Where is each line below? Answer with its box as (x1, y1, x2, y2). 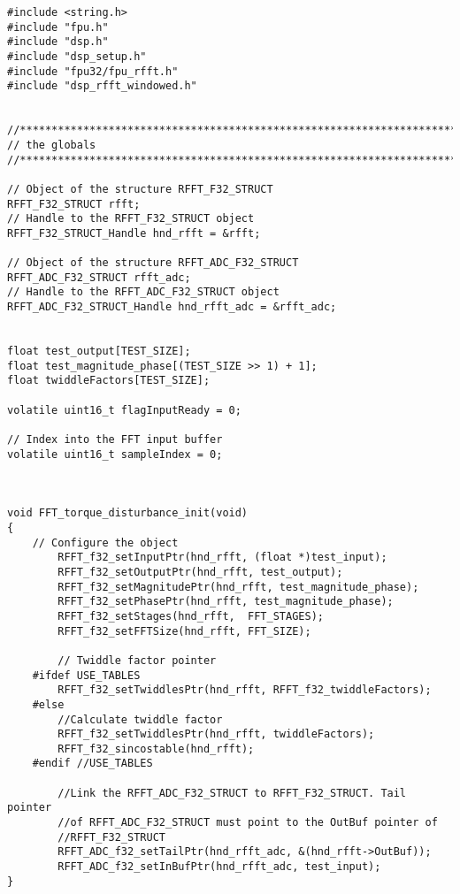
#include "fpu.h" (7, 20, 109, 34)
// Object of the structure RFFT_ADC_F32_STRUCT (7, 256, 299, 270)
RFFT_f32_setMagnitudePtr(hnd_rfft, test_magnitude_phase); (57, 580, 419, 593)
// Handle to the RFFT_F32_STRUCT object (7, 212, 255, 225)
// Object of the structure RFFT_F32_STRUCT (7, 182, 273, 195)
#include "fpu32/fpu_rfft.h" (7, 65, 179, 78)
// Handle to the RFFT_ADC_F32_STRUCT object (7, 286, 280, 299)
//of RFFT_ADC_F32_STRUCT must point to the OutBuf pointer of (57, 816, 438, 829)
